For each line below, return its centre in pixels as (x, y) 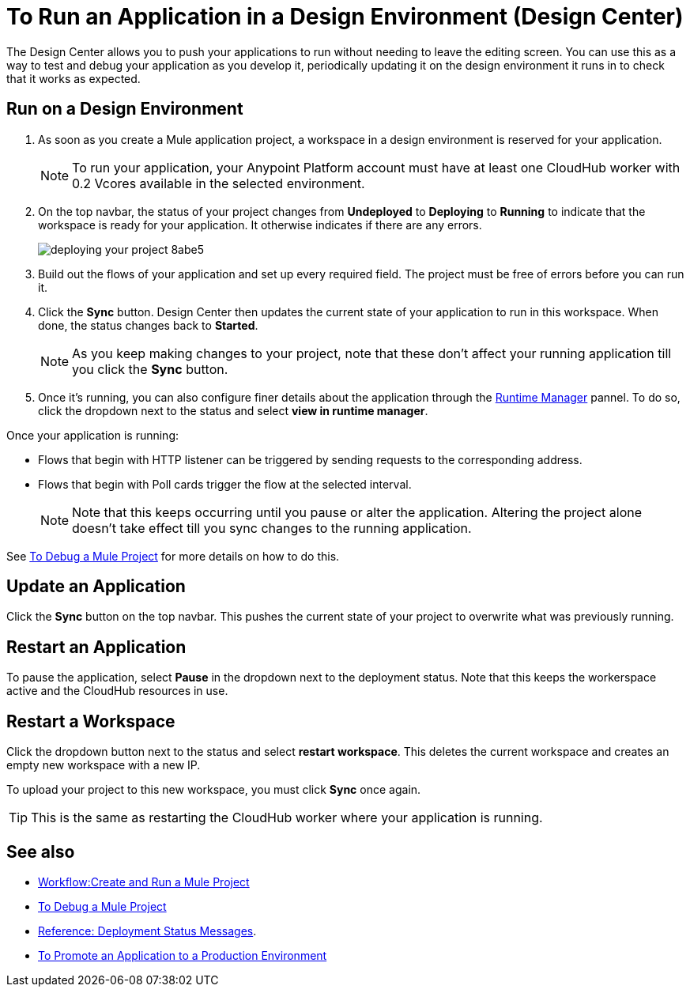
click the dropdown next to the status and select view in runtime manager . (233, 410)
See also (41, 851)
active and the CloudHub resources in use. (117, 691)
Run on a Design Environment (125, 109)
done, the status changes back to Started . (148, 325)
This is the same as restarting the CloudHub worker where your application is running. (287, 818)
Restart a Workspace (91, 721)
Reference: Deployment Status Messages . (147, 931)
